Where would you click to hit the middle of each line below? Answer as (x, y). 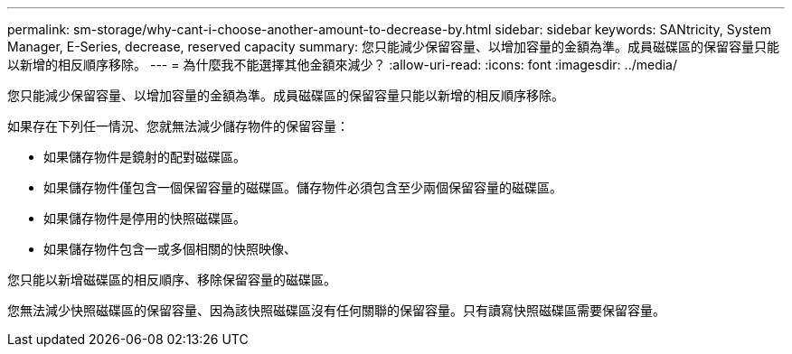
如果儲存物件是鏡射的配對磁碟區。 (145, 157)
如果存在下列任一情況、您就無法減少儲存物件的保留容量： (178, 126)
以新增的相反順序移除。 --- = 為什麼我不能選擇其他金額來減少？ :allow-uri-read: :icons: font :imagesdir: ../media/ (343, 65)
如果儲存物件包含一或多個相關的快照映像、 (170, 249)
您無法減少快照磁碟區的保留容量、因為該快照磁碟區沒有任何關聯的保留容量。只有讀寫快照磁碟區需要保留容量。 (336, 310)
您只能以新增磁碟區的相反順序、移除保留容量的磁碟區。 (172, 279)
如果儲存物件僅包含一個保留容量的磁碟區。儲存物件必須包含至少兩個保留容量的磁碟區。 (303, 187)
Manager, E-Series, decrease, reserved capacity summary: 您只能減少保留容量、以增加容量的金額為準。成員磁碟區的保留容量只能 (394, 47)
